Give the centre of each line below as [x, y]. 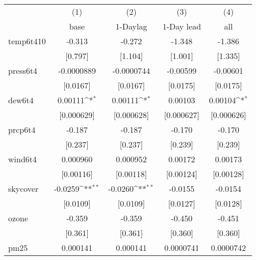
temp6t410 [27, 41]
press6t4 [23, 70]
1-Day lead [182, 26]
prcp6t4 [22, 129]
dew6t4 [21, 100]
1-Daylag [131, 26]
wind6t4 [23, 159]
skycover [23, 189]
